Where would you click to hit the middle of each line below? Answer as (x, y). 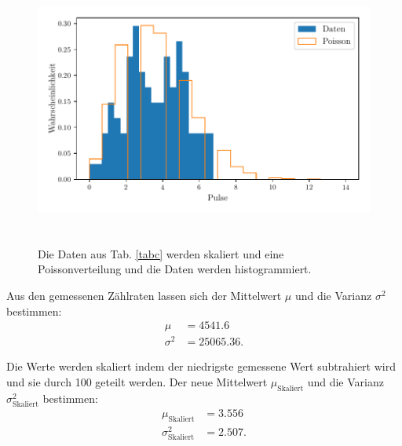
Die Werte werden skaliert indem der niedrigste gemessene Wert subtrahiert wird (201, 366)
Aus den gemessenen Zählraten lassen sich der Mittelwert (144, 295)
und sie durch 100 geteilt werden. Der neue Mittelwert (137, 381)
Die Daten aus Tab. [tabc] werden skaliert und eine (161, 253)
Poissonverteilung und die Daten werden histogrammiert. (175, 269)
